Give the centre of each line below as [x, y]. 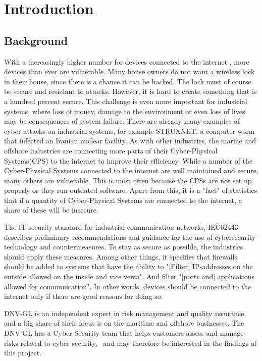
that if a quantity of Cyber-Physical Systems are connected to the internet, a [123, 200]
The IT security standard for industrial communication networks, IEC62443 [121, 227]
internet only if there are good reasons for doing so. [84, 296]
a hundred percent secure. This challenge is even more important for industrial [126, 101]
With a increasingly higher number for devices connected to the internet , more [127, 61]
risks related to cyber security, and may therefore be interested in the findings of [130, 343]
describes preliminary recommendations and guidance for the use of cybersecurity [130, 237]
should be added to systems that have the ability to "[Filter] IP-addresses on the [128, 266]
